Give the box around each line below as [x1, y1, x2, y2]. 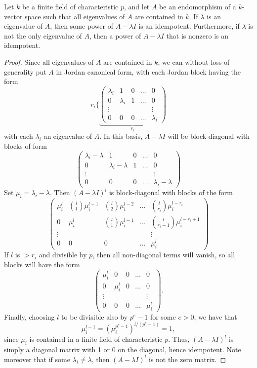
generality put [4, 66, 46, 77]
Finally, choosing [4, 312, 55, 322]
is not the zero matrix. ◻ [149, 354, 226, 364]
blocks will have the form [4, 259, 80, 269]
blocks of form [4, 141, 47, 151]
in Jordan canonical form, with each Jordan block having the [56, 66, 241, 77]
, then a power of [89, 30, 141, 41]
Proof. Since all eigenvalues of [4, 56, 94, 67]
